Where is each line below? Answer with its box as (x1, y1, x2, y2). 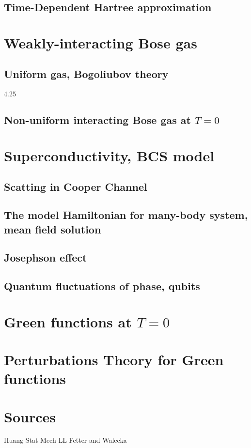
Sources (4, 406, 56, 426)
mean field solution (4, 221, 101, 236)
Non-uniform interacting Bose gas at (4, 112, 191, 127)
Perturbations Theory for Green (4, 350, 224, 370)
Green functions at (4, 311, 132, 331)
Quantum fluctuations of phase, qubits (4, 278, 200, 294)
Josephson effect (4, 250, 87, 265)
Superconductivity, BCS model (4, 145, 215, 165)
